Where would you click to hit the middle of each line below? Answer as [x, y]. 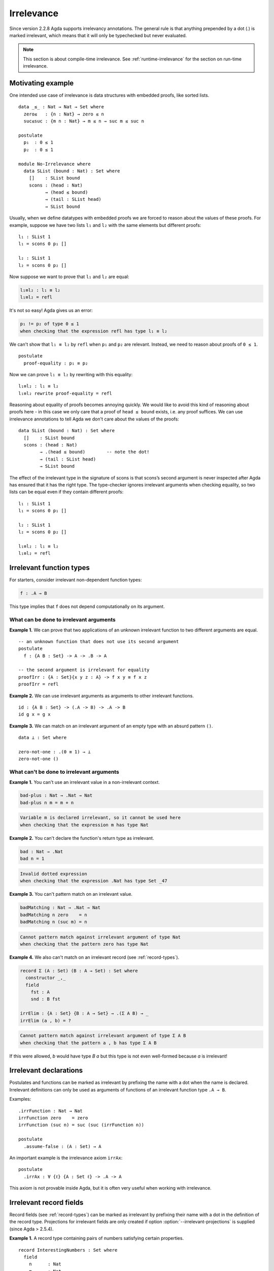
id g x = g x [35, 715]
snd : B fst [46, 999]
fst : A [40, 992]
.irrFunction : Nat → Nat [51, 1111]
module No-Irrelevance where [55, 164]
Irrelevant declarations [46, 1070]
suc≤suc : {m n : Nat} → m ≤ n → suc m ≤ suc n [84, 121]
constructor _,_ [46, 978]
